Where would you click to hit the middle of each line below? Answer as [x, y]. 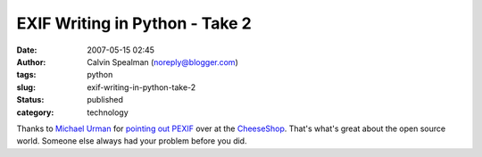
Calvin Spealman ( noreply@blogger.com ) [162, 62]
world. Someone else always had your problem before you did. [132, 141]
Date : [27, 50]
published [105, 100]
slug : [26, 87]
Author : [31, 62]
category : [35, 112]
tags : [26, 75]
